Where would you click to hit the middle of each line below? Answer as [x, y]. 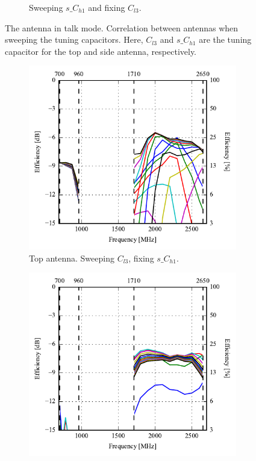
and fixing [107, 7]
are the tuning [225, 39]
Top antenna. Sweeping [72, 258]
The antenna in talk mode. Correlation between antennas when [122, 27]
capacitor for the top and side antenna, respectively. [101, 51]
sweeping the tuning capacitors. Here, [74, 39]
